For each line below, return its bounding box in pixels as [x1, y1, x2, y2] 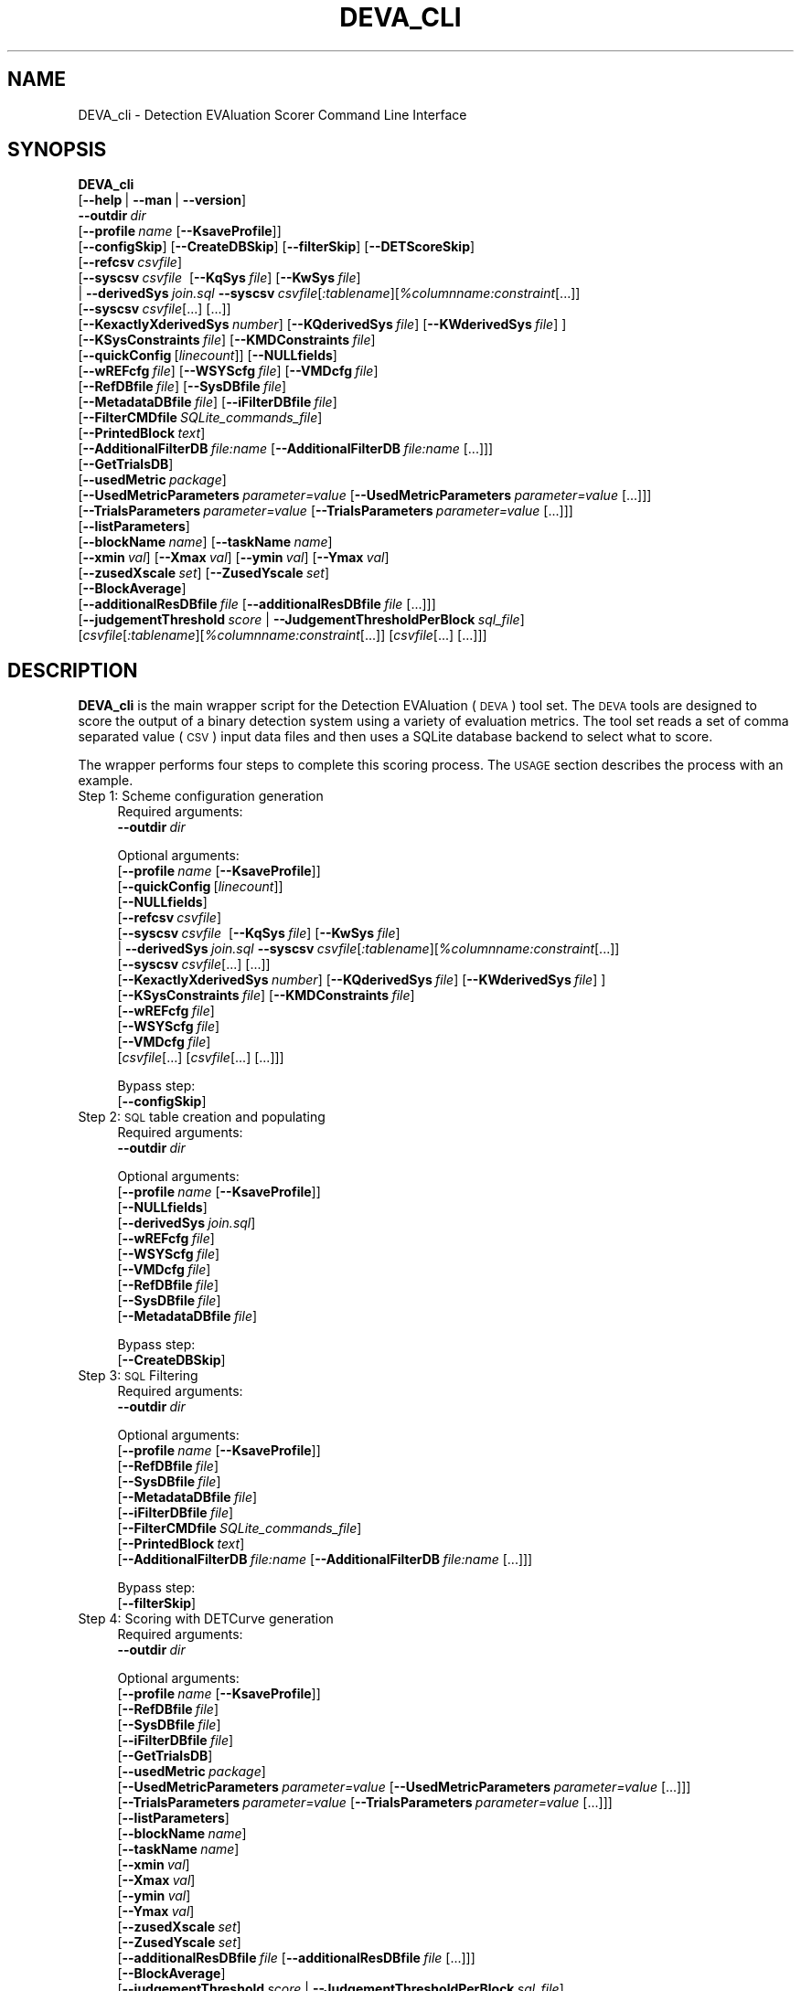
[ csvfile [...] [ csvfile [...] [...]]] [117, 1049, 284, 1066]
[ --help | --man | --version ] [78, 192, 247, 208]
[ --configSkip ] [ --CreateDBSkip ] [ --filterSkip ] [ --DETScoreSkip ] [78, 239, 475, 255]
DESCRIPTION [7, 658, 138, 682]
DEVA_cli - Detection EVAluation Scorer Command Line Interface [78, 106, 467, 122]
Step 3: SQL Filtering [78, 1368, 198, 1384]
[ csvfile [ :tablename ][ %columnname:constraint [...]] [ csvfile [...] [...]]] [78, 627, 487, 644]
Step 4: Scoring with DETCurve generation [78, 1611, 334, 1627]
